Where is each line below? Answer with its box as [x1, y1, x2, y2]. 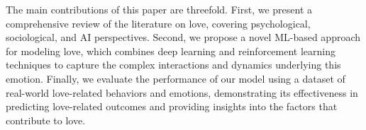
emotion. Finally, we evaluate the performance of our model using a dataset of [6, 71, 345, 85]
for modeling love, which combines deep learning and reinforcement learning [6, 43, 336, 58]
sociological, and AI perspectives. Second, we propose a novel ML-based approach [6, 30, 361, 45]
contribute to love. [6, 112, 86, 127]
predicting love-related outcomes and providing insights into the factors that [6, 99, 338, 114]
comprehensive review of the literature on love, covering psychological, [6, 16, 311, 30]
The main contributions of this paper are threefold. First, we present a [6, 2, 313, 16]
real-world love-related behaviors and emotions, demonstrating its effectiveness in [6, 85, 358, 100]
